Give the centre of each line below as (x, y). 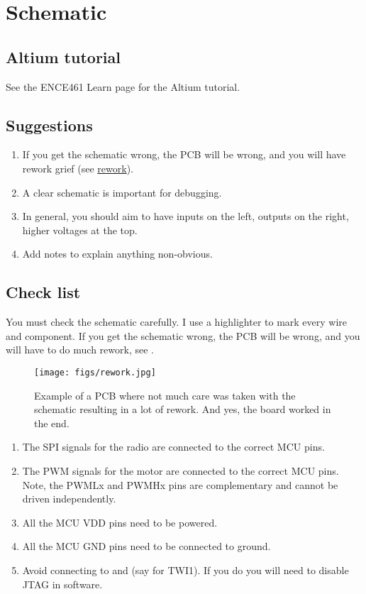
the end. (52, 423)
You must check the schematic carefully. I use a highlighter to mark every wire (177, 322)
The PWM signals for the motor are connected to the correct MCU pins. (181, 470)
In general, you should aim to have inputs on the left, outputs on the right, (185, 216)
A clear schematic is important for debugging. (122, 192)
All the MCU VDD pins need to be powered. (120, 522)
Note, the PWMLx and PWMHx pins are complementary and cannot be (180, 484)
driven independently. (69, 499)
